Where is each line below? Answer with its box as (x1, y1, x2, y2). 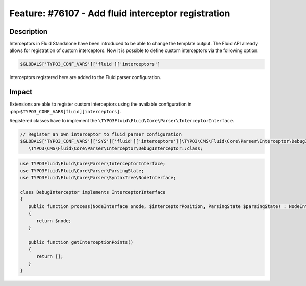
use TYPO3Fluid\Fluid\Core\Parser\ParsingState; (20, 168, 144, 173)
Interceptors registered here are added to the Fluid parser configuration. (9, 74, 162, 81)
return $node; (36, 218, 71, 224)
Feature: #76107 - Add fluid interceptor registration (9, 8, 231, 19)
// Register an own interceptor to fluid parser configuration (20, 132, 182, 137)
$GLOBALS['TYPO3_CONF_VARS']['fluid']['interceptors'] (20, 61, 160, 67)
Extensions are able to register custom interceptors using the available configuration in (9, 101, 192, 107)
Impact (9, 88, 33, 96)
